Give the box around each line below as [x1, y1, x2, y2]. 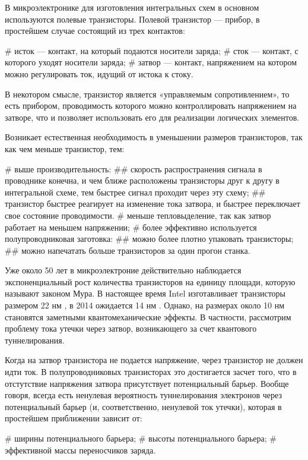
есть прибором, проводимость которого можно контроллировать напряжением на [5, 99, 297, 112]
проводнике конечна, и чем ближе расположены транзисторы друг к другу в [5, 174, 280, 187]
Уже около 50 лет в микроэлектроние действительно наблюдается [5, 264, 242, 276]
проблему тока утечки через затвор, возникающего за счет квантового [5, 322, 257, 335]
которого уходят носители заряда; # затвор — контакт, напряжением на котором [5, 56, 297, 68]
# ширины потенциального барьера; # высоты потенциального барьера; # [5, 432, 277, 444]
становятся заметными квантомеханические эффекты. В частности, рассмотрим [5, 310, 291, 323]
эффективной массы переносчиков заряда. [5, 443, 156, 456]
